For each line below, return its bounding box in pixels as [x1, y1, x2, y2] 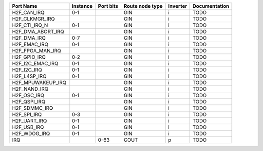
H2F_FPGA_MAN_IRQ [12, 48, 61, 54]
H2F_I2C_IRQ [12, 67, 42, 73]
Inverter [168, 3, 188, 9]
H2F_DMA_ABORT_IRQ [12, 28, 64, 35]
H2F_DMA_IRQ [12, 34, 46, 41]
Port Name [12, 3, 38, 9]
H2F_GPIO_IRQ [12, 54, 46, 60]
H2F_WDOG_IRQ [12, 130, 50, 137]
